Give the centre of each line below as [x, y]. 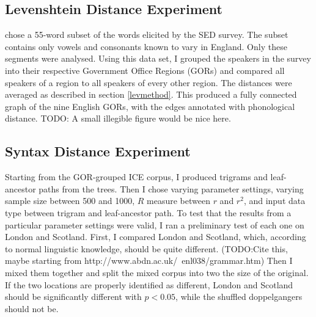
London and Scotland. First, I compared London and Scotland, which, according [156, 237]
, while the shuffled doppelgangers [239, 297]
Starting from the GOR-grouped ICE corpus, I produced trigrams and [136, 177]
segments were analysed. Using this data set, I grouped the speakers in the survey [158, 58]
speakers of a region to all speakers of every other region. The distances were [149, 82]
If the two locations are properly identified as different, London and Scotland [149, 284]
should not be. [32, 308]
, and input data [274, 201]
